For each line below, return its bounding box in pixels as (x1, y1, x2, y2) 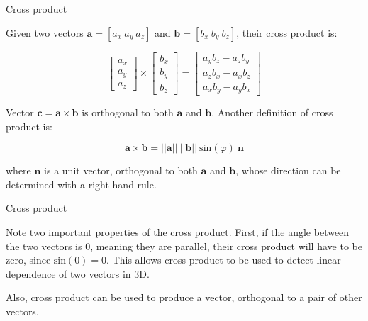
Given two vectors (6, 25, 84, 40)
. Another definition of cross (211, 105, 333, 120)
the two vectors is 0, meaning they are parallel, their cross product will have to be (6, 238, 362, 253)
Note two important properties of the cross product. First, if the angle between (6, 225, 350, 240)
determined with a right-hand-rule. (6, 176, 157, 191)
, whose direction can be (235, 163, 341, 178)
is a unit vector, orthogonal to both (44, 163, 198, 178)
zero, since (6, 252, 51, 267)
